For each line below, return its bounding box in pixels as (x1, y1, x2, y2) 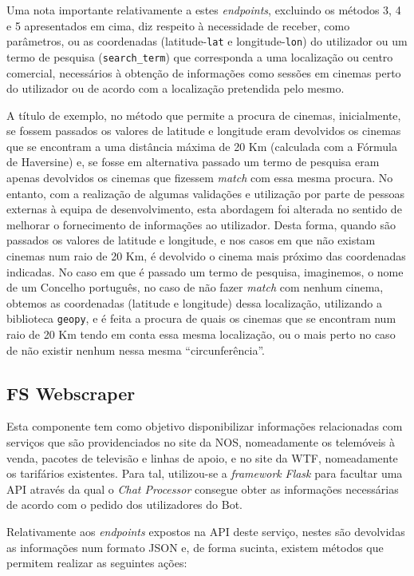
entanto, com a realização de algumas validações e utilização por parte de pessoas (6, 185, 404, 201)
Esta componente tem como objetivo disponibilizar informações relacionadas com (6, 418, 403, 435)
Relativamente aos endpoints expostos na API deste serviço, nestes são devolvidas (6, 523, 405, 540)
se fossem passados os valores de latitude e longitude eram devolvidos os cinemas (6, 122, 401, 139)
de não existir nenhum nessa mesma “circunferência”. (6, 341, 265, 358)
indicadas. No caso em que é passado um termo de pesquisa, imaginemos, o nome (6, 263, 404, 280)
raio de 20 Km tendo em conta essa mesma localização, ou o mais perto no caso (6, 326, 396, 343)
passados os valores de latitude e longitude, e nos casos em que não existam (6, 232, 376, 248)
